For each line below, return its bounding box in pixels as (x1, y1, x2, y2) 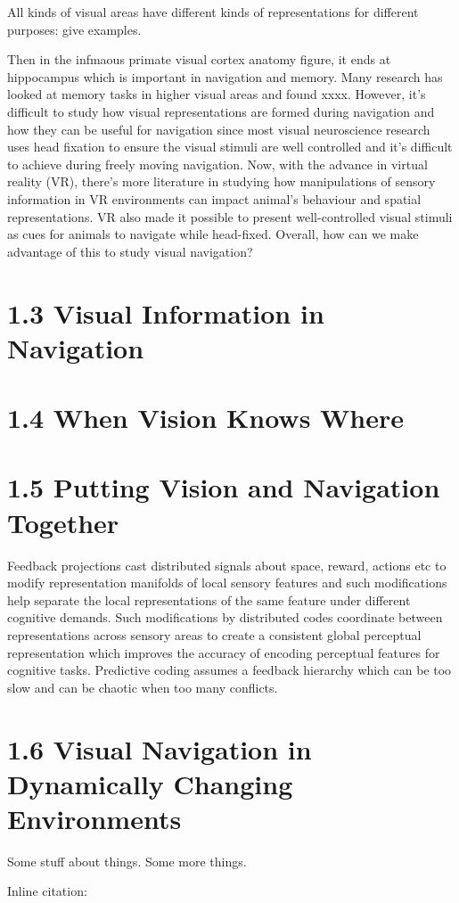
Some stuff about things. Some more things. (7, 851, 247, 870)
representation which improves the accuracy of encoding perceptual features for (7, 643, 440, 661)
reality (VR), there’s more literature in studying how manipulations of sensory (7, 172, 436, 191)
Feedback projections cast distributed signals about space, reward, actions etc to (7, 555, 447, 574)
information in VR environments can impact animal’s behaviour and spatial (7, 189, 422, 208)
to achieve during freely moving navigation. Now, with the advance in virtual (7, 154, 428, 173)
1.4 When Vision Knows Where (7, 399, 405, 436)
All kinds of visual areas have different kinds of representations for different (7, 3, 419, 21)
